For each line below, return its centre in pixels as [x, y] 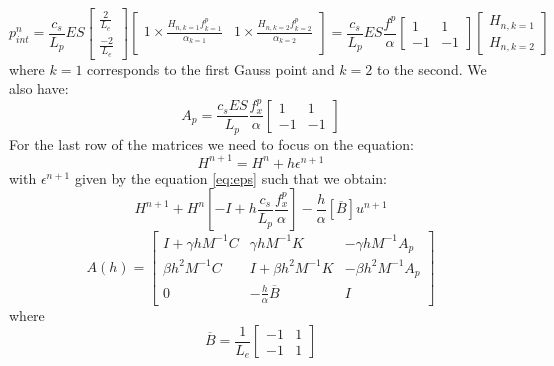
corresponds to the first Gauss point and [211, 68]
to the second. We [431, 68]
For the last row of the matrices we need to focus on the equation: [211, 143]
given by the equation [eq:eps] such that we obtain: [230, 177]
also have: [39, 88]
